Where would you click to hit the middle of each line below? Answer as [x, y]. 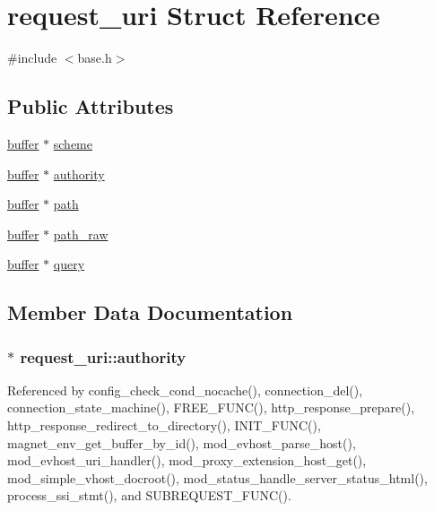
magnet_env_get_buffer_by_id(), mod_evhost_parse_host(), [182, 442]
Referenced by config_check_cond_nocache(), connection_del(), [185, 390]
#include [32, 58]
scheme [73, 143]
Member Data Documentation [150, 312]
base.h [95, 58]
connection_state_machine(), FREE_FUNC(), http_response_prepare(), [211, 407]
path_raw [81, 234]
